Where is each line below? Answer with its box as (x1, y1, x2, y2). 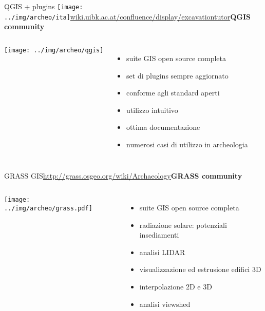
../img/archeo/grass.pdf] (4, 204, 92, 212)
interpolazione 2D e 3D (139, 281, 212, 292)
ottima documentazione (126, 122, 200, 132)
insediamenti (139, 229, 179, 240)
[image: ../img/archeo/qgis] (4, 46, 104, 54)
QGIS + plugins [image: (4, 1, 83, 11)
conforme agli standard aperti (126, 87, 220, 98)
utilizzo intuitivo (126, 104, 178, 115)
